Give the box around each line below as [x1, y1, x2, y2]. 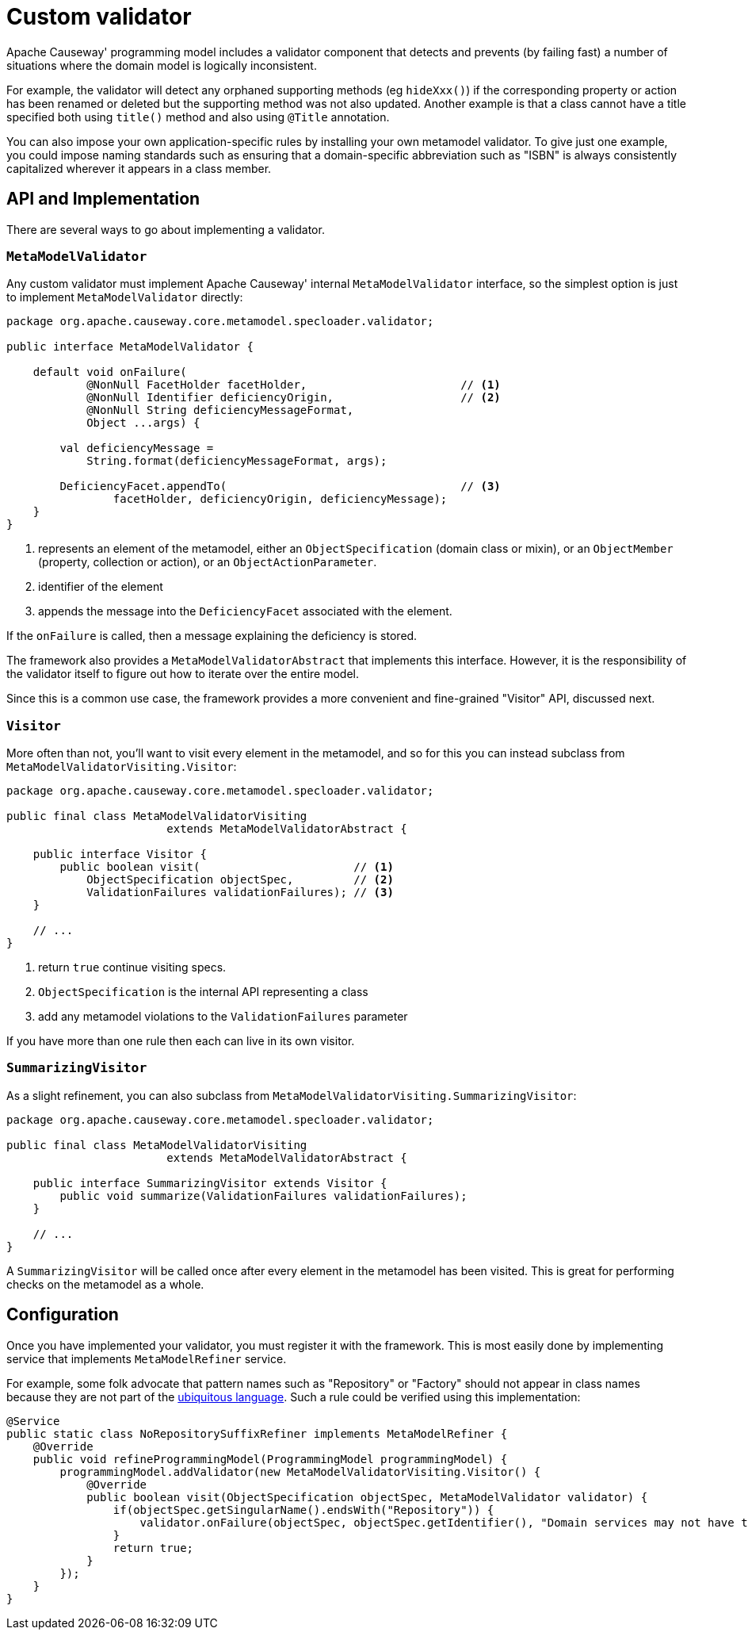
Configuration [6, 1305, 119, 1325]
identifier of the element [38, 580, 163, 594]
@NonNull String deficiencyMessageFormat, [86, 404, 354, 417]
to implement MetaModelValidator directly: [6, 290, 243, 305]
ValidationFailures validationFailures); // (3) [86, 886, 394, 899]
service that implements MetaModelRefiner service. [6, 1351, 287, 1366]
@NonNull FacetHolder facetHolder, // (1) [86, 378, 501, 392]
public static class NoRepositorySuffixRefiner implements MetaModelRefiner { [6, 1427, 508, 1440]
